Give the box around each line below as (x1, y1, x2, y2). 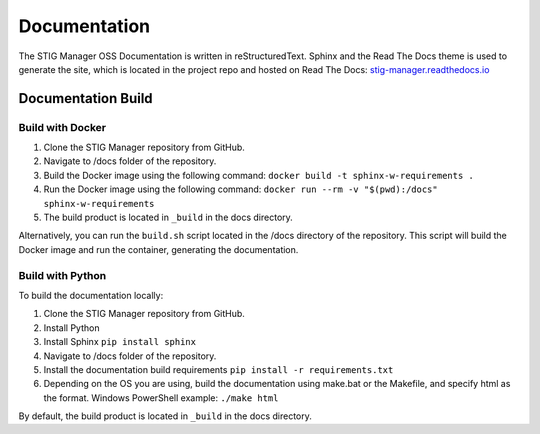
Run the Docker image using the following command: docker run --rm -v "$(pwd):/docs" (43, 183, 439, 195)
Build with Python (18, 268, 107, 282)
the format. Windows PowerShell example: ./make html (43, 391, 279, 404)
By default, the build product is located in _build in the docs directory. (18, 410, 312, 422)
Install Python (43, 321, 100, 334)
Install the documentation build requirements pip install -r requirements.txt (43, 363, 394, 375)
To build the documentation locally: (18, 289, 164, 301)
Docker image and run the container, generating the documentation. (18, 243, 299, 255)
